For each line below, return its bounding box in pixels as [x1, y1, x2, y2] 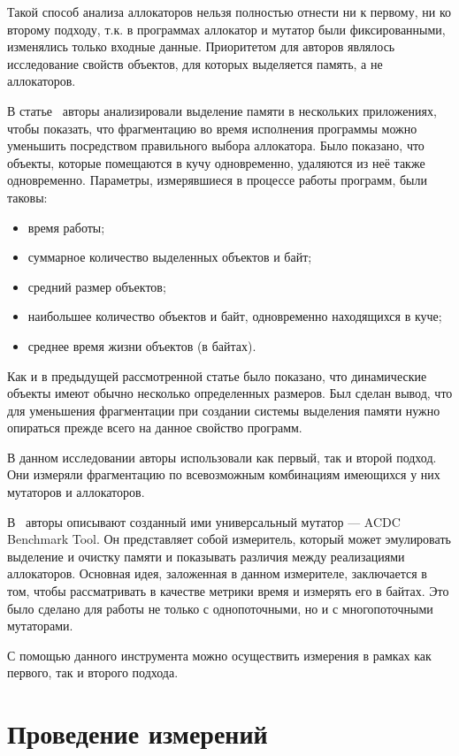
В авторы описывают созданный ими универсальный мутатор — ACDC [7, 512, 401, 531]
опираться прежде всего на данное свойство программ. [7, 418, 302, 437]
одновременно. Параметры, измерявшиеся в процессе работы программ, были [7, 171, 427, 189]
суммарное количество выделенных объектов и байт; [27, 248, 312, 266]
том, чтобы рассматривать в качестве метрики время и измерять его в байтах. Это [7, 582, 449, 600]
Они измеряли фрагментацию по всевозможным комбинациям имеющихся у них [7, 465, 440, 484]
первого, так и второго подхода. [7, 663, 179, 682]
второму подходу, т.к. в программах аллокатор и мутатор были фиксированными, [7, 19, 446, 38]
